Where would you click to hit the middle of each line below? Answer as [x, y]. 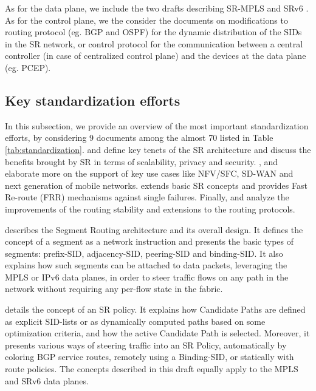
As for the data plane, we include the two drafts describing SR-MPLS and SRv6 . [157, 8]
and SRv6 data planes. [47, 380]
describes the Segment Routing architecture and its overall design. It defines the [154, 229]
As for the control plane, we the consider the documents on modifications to [146, 20]
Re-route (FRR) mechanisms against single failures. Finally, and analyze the [147, 197]
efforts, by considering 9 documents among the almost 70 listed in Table [139, 138]
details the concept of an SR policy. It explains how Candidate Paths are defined [155, 309]
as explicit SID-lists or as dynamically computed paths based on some [135, 321]
